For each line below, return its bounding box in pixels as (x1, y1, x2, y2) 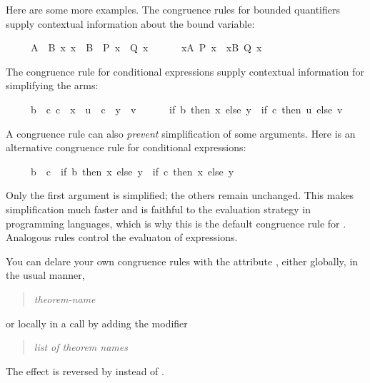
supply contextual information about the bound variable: (6, 16, 255, 31)
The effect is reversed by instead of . (6, 363, 164, 378)
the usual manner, (6, 267, 85, 282)
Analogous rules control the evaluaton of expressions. (6, 230, 238, 245)
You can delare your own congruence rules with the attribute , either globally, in (6, 253, 359, 268)
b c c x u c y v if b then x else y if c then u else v (30, 101, 343, 116)
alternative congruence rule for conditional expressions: (6, 140, 246, 155)
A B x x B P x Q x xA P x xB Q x (30, 40, 262, 55)
